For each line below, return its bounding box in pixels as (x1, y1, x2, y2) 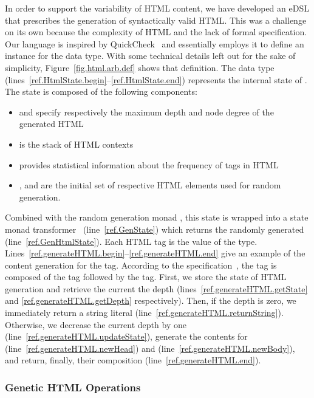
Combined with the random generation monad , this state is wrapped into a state (5, 211, 309, 224)
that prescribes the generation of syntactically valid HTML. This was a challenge (5, 13, 307, 26)
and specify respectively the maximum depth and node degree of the (19, 105, 274, 118)
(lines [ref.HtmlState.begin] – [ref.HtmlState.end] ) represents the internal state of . (5, 73, 307, 86)
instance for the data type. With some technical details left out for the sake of (5, 49, 296, 62)
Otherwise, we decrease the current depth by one (5, 318, 186, 331)
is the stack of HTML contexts (19, 137, 134, 150)
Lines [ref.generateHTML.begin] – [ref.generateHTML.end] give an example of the (5, 247, 305, 259)
